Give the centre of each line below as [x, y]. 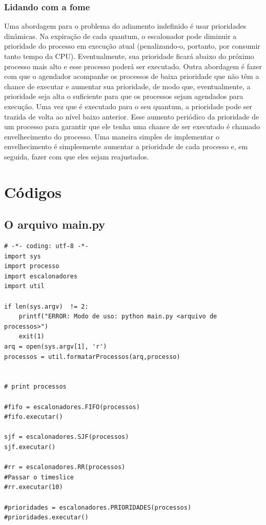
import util [24, 286]
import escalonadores [41, 276]
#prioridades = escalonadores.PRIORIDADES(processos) [98, 507]
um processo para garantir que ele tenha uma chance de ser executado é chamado [132, 126]
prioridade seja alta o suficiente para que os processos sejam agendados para [124, 96]
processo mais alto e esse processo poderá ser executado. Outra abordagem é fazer [133, 66]
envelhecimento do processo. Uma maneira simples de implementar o [112, 136]
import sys [23, 256]
